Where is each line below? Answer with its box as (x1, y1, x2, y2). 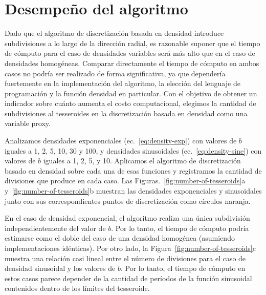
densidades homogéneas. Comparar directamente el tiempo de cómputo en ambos (5, 57, 259, 68)
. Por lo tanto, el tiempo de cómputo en (120, 263, 246, 273)
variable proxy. (5, 118, 51, 129)
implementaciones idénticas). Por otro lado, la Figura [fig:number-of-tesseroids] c (5, 243, 256, 253)
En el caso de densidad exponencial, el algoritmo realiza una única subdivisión (5, 213, 250, 223)
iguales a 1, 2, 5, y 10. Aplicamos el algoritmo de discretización (43, 155, 241, 166)
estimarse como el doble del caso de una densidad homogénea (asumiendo (5, 233, 235, 243)
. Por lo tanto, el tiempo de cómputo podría (111, 222, 249, 233)
